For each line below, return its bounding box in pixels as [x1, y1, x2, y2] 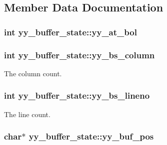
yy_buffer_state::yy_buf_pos [28, 130, 154, 143]
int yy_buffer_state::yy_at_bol [4, 25, 137, 38]
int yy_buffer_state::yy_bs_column [4, 48, 155, 61]
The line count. [4, 109, 50, 119]
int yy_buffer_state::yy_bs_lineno [4, 89, 150, 102]
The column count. [4, 68, 62, 78]
